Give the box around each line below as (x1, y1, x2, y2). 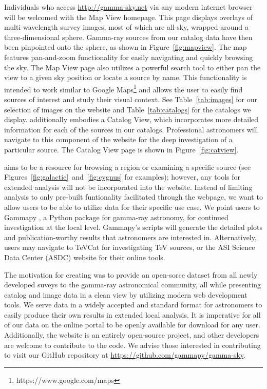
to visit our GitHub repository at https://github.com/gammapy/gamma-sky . (4, 349, 245, 360)
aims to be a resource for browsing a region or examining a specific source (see (4, 161, 251, 172)
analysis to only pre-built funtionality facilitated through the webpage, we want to (4, 191, 263, 202)
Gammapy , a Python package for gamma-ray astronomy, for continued (4, 211, 228, 222)
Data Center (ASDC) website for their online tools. (4, 251, 165, 262)
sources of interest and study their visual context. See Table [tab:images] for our (4, 94, 258, 104)
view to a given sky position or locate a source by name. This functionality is (4, 72, 247, 83)
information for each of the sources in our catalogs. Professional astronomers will (4, 124, 258, 134)
